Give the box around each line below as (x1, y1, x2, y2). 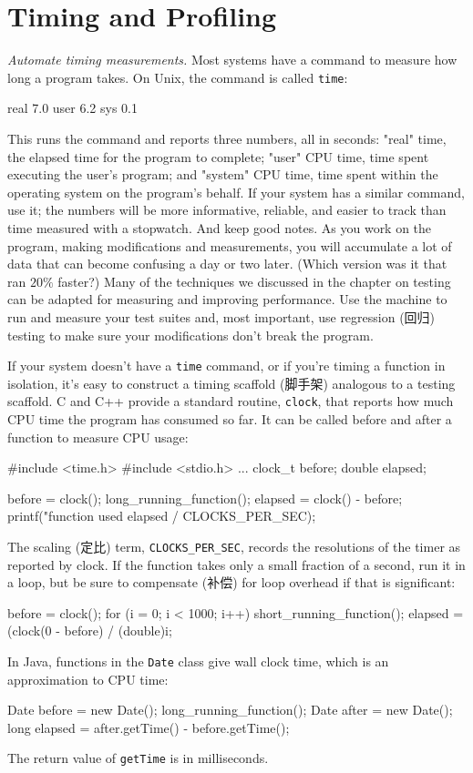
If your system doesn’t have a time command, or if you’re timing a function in (7, 356, 446, 375)
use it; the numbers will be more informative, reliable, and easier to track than (7, 200, 447, 219)
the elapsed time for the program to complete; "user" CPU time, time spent (7, 147, 429, 166)
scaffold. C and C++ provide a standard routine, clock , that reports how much (7, 392, 454, 411)
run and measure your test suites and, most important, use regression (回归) (7, 307, 436, 326)
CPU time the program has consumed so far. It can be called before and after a (7, 410, 452, 428)
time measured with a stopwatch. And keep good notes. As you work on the (7, 218, 432, 237)
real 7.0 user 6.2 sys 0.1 (7, 98, 139, 117)
